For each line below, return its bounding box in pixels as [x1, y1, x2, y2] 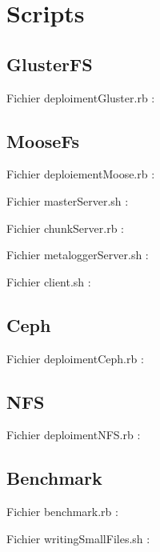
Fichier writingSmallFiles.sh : [6, 530, 150, 546]
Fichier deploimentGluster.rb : [6, 89, 155, 106]
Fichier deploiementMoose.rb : [6, 166, 155, 182]
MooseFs [6, 128, 80, 153]
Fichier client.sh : [6, 273, 91, 290]
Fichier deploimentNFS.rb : [6, 426, 141, 443]
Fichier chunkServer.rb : [6, 219, 124, 236]
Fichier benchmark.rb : [6, 503, 118, 520]
